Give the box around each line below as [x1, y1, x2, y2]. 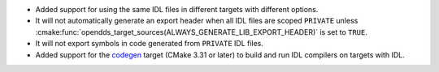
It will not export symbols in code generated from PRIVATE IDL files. [35, 39, 264, 49]
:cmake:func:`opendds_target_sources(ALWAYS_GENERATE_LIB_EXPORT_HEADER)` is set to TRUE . [35, 27, 367, 36]
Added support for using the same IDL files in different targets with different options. [35, 5, 319, 14]
